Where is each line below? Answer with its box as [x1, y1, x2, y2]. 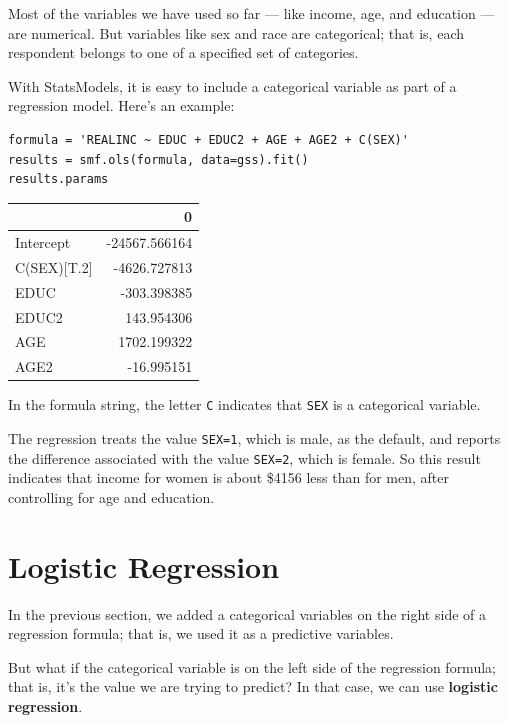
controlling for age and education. [8, 486, 215, 507]
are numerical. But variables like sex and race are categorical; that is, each [8, 22, 464, 43]
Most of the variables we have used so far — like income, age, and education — [8, 3, 495, 23]
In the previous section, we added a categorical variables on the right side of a [8, 603, 486, 624]
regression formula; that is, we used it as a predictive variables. [8, 623, 394, 644]
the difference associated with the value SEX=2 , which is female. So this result [8, 447, 481, 468]
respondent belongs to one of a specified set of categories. [8, 42, 359, 63]
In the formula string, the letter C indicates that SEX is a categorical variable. [8, 394, 481, 415]
